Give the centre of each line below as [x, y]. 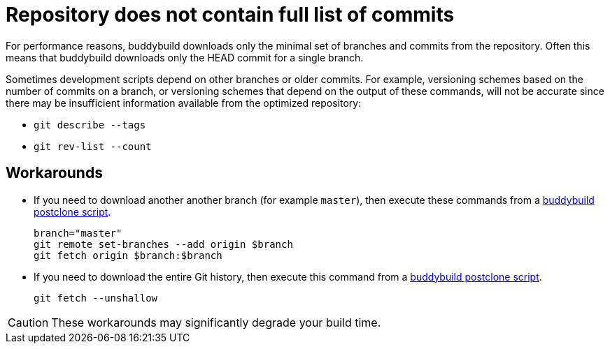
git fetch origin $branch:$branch [128, 255]
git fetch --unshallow [96, 298]
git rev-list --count [93, 146]
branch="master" [78, 233]
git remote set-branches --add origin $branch [163, 244]
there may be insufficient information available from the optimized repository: [184, 103]
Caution [28, 322]
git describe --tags [90, 125]
